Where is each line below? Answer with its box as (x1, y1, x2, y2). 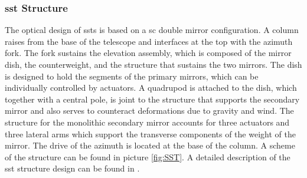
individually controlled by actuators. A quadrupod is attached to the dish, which (5, 81, 297, 94)
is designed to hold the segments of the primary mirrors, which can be (5, 70, 259, 82)
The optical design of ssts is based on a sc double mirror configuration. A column (5, 24, 299, 36)
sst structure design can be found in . (5, 162, 140, 174)
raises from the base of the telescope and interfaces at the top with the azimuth (5, 35, 293, 47)
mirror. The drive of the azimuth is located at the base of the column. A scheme (5, 139, 295, 151)
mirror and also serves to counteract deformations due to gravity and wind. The (5, 104, 294, 117)
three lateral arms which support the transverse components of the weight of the (5, 127, 296, 140)
